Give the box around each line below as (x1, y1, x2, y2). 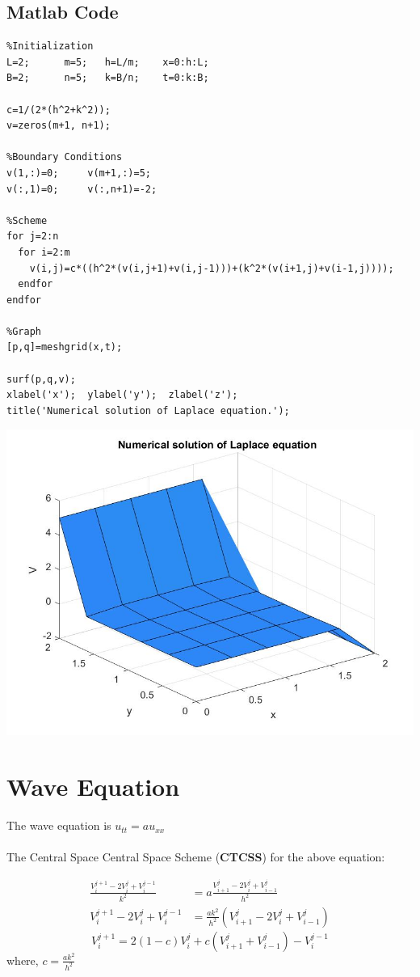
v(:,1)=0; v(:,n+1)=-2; (6, 183, 157, 195)
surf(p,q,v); (6, 373, 76, 385)
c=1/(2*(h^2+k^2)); (6, 104, 111, 116)
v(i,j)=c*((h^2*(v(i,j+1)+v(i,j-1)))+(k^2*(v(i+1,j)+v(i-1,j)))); (29, 262, 394, 274)
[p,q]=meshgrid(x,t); (6, 341, 123, 353)
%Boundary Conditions (6, 151, 123, 163)
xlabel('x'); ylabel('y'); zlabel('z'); (6, 389, 238, 401)
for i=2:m (18, 246, 70, 258)
